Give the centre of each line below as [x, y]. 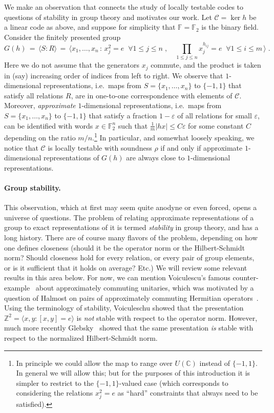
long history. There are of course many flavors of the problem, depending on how [131, 238]
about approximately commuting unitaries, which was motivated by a [145, 287]
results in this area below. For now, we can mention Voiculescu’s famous [117, 277]
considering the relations [55, 393]
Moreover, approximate [40, 105]
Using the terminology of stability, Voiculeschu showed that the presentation [124, 308]
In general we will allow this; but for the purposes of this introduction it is [133, 373]
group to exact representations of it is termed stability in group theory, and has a [131, 227]
